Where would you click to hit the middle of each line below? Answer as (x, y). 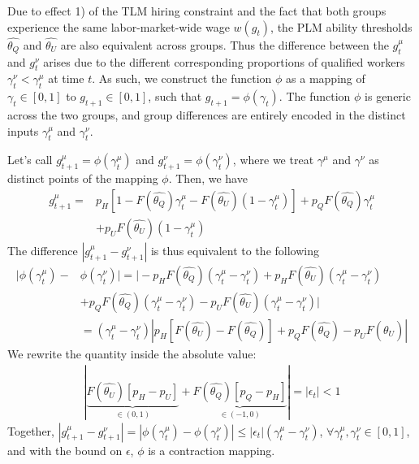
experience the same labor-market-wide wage (119, 26)
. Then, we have (208, 178)
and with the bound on (65, 450)
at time (66, 78)
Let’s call (30, 160)
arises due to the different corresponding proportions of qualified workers (224, 61)
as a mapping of (326, 78)
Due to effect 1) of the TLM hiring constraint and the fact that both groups (197, 11)
